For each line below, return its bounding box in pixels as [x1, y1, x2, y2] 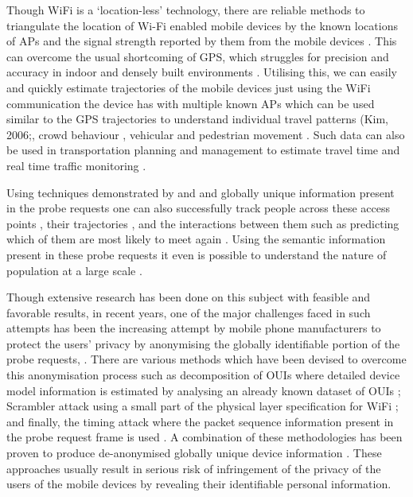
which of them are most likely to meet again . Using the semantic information [6, 231, 386, 247]
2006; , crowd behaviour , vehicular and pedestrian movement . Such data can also [6, 126, 405, 142]
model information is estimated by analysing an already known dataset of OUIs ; [6, 382, 401, 398]
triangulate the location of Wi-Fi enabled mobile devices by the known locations [6, 17, 398, 33]
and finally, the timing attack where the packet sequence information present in [6, 413, 394, 429]
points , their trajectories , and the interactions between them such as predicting [6, 215, 399, 231]
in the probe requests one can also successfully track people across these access [6, 200, 390, 216]
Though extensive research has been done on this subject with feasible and [6, 289, 371, 305]
